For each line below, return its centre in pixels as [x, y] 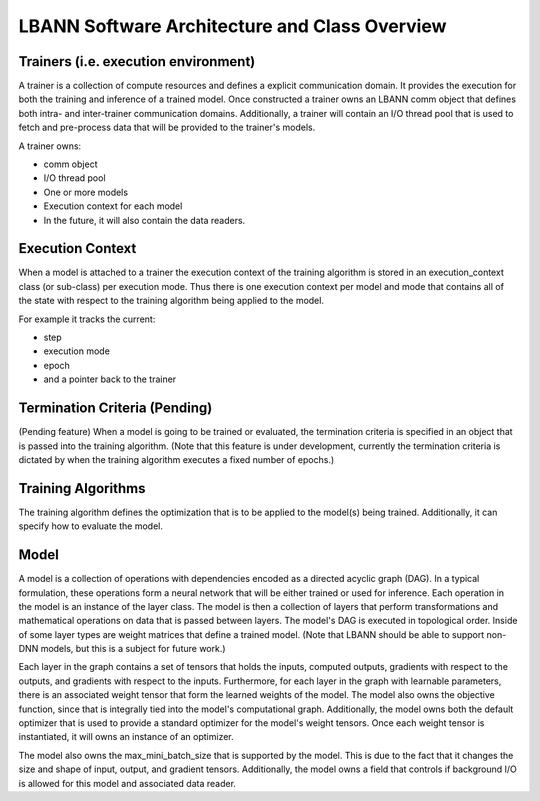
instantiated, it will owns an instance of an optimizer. [126, 737]
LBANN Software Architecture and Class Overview [232, 26]
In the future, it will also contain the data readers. [144, 220]
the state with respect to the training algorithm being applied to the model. [171, 301]
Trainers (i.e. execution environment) [137, 61]
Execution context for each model [113, 206]
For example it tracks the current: [87, 319]
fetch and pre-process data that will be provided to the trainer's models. [167, 127]
